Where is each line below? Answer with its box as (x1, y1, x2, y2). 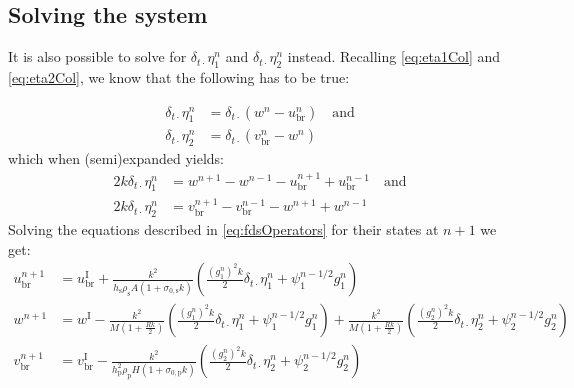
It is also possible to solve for (8, 46, 187, 67)
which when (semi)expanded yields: (8, 148, 224, 169)
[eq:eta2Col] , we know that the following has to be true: (8, 67, 350, 87)
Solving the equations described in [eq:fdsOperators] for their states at (8, 219, 439, 240)
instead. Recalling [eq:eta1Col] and (287, 46, 501, 67)
